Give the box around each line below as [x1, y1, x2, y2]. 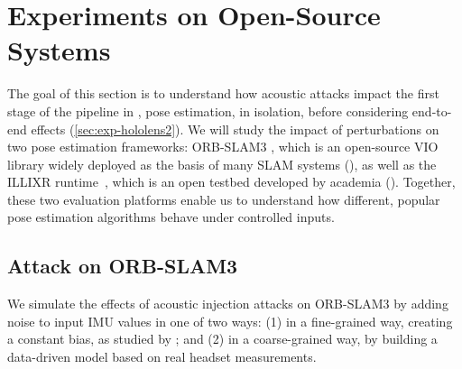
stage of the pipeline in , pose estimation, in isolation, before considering [7, 101, 409, 120]
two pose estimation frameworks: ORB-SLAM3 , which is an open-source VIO [7, 137, 439, 156]
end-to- [411, 101, 452, 120]
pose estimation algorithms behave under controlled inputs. [7, 208, 335, 226]
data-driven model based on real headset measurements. [7, 347, 317, 366]
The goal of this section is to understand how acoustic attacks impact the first [7, 84, 439, 103]
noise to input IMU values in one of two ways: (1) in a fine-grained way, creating [7, 311, 453, 330]
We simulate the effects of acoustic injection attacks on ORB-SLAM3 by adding [7, 294, 448, 313]
